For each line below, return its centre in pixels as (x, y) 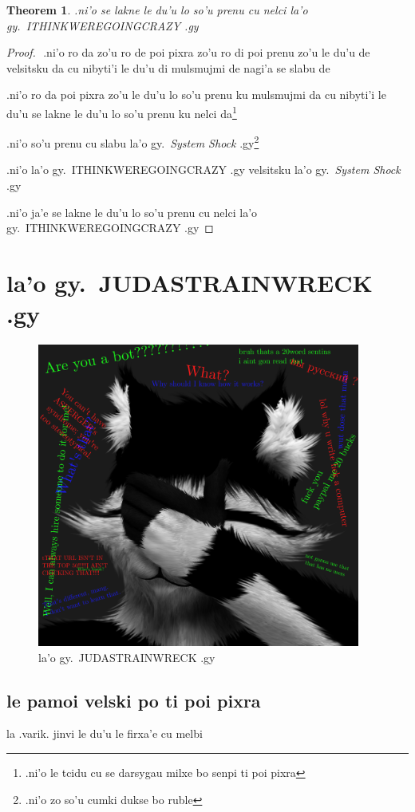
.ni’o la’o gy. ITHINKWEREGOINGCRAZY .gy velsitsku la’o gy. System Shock (204, 169)
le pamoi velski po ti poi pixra (134, 700)
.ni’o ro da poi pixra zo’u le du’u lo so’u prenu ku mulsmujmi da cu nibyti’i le (196, 95)
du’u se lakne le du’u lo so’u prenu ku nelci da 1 (122, 112)
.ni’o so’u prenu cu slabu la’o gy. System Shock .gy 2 (133, 142)
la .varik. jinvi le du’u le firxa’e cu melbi (105, 733)
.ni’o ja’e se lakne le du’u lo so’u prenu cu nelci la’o (132, 212)
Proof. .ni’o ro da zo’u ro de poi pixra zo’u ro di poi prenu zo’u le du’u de (188, 52)
